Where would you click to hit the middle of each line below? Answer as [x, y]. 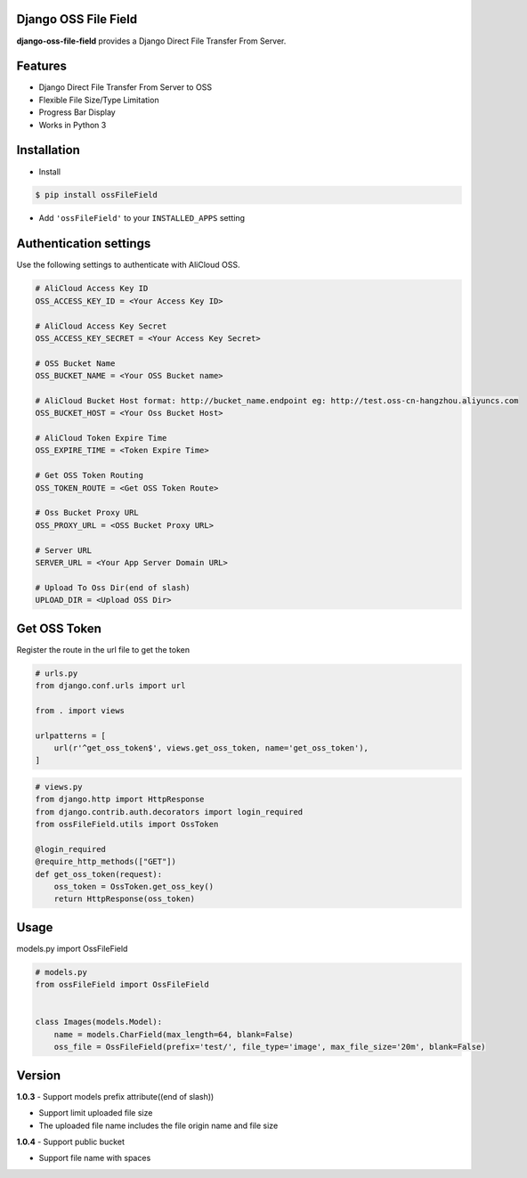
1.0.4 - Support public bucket [70, 1141]
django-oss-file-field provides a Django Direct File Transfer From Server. [151, 41]
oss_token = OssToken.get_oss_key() [134, 887]
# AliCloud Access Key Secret [101, 326]
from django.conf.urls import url [110, 686]
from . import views [80, 711]
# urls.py [57, 673]
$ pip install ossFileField [96, 195]
